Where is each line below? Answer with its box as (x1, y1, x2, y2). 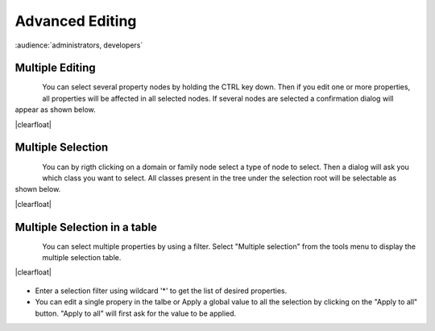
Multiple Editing (14, 61, 96, 75)
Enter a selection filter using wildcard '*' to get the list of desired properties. (35, 286, 288, 296)
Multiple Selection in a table (14, 220, 157, 234)
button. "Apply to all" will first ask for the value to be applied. (35, 308, 237, 318)
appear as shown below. (14, 105, 96, 114)
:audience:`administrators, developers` (14, 40, 143, 50)
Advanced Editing (14, 12, 137, 30)
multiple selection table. (42, 253, 122, 262)
